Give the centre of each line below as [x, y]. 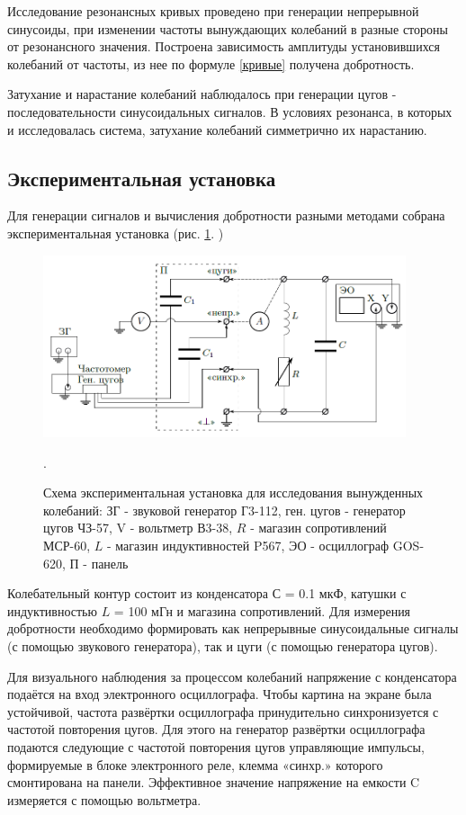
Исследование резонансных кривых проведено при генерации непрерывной [213, 11]
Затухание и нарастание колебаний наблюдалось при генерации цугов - [202, 94]
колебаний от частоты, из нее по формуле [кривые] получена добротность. [211, 63]
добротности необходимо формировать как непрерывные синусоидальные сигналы [233, 628]
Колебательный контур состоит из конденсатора [138, 593]
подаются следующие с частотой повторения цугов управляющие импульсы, [216, 747]
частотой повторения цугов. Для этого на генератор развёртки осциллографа [216, 729]
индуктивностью [52, 610]
